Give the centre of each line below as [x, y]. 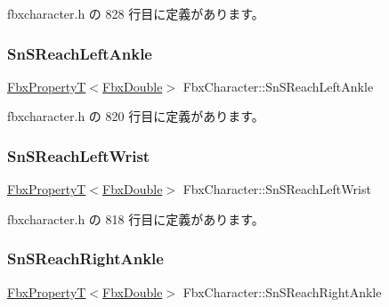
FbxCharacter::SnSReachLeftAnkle [278, 86]
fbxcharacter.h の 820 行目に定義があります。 [136, 116]
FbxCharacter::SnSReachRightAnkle [282, 291]
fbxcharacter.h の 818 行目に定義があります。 [136, 218]
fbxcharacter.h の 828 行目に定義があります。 [136, 13]
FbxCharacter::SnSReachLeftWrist [277, 189]
